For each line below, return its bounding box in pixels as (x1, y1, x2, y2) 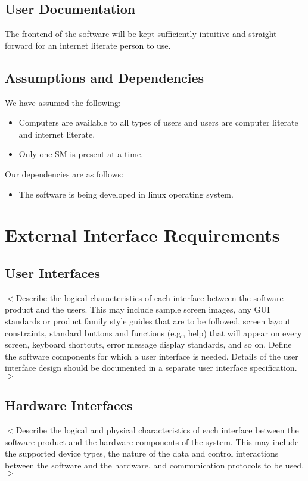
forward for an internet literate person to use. (5, 39, 171, 51)
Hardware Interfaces (5, 396, 133, 414)
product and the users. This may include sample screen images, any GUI (5, 303, 270, 316)
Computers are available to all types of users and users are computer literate (18, 116, 298, 129)
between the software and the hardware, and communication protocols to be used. (5, 458, 304, 471)
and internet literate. (18, 127, 95, 140)
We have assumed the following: (5, 96, 121, 108)
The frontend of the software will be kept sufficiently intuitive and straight (5, 27, 277, 40)
